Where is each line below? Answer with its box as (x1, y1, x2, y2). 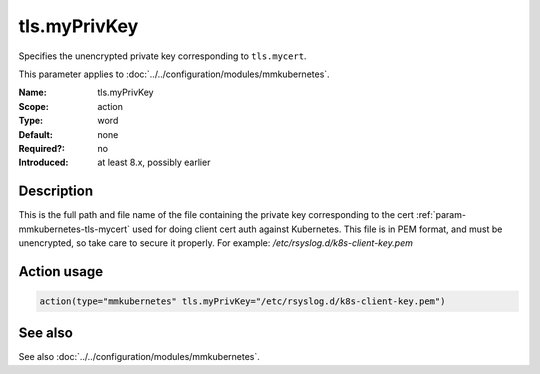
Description (18, 183, 94, 200)
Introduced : (18, 156, 69, 169)
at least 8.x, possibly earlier (97, 156, 211, 169)
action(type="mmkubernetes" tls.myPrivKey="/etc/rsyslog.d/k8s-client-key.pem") (39, 295, 446, 307)
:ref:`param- (415, 209, 467, 221)
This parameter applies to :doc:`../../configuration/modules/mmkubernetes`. (18, 68, 330, 80)
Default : (18, 128, 54, 140)
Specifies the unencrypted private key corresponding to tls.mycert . (18, 50, 307, 62)
